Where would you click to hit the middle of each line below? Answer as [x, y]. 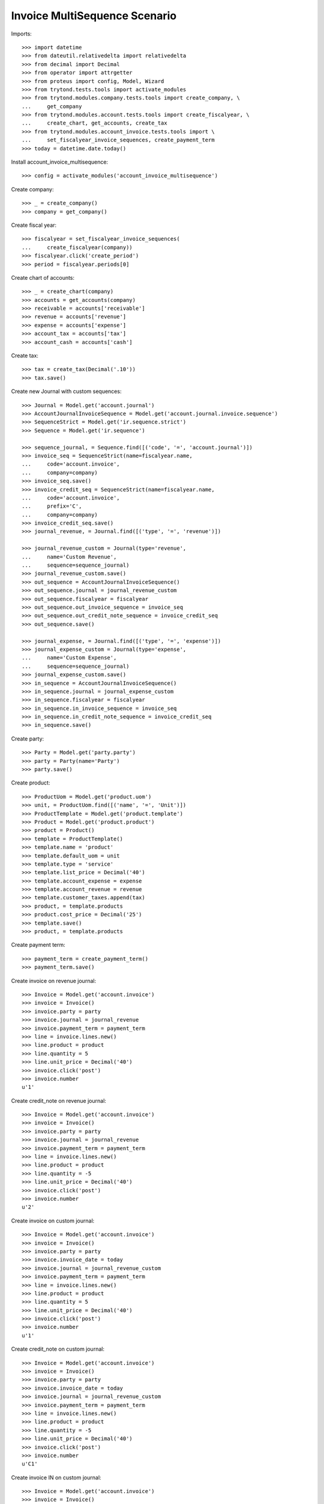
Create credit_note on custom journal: [58, 1349]
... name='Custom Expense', [69, 658]
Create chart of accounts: [43, 277]
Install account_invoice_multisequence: [59, 162]
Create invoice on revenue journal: [53, 981]
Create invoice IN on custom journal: [56, 1478]
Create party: [28, 738]
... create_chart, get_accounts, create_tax [94, 123]
